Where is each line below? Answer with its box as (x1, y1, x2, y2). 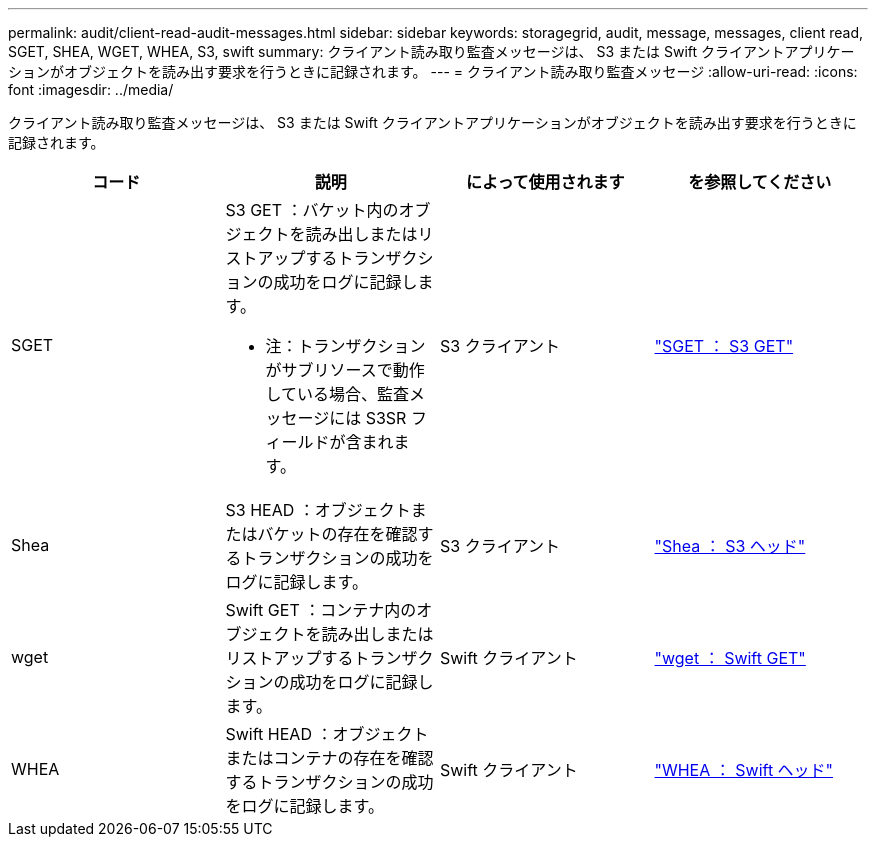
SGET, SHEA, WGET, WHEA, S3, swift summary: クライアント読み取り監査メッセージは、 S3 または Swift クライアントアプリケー (8, 43, 855, 60)
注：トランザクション (265, 336, 426, 356)
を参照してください (688, 172, 832, 192)
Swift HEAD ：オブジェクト (225, 724, 429, 744)
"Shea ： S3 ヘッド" (654, 536, 806, 556)
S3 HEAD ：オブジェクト (225, 500, 411, 520)
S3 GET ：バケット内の (225, 200, 399, 220)
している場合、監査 (265, 384, 410, 404)
